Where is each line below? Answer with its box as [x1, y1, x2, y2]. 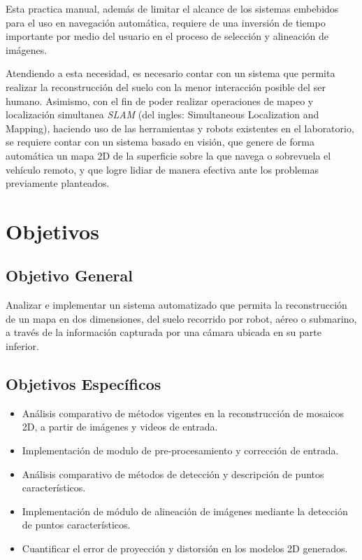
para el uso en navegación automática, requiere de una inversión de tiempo [6, 15, 326, 29]
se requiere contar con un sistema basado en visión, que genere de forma [6, 134, 314, 149]
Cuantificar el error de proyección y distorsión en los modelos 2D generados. [22, 541, 348, 556]
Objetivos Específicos [6, 373, 161, 395]
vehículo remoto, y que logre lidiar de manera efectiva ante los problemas [6, 162, 319, 176]
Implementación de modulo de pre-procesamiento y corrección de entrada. [22, 443, 339, 458]
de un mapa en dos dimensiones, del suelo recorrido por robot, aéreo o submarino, [6, 311, 357, 325]
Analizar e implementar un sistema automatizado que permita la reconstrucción [6, 297, 347, 312]
